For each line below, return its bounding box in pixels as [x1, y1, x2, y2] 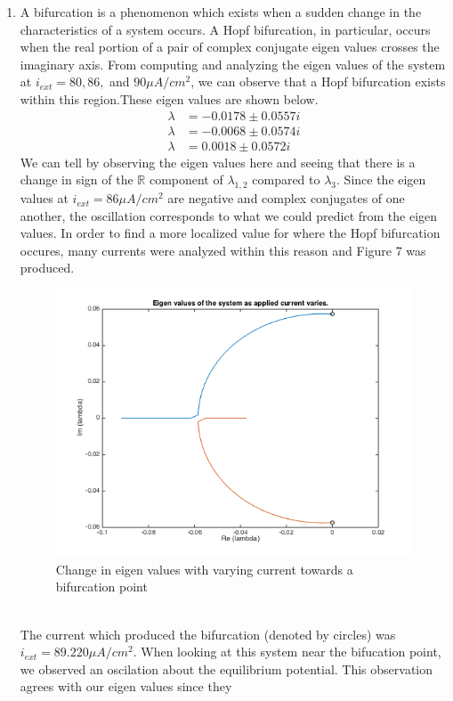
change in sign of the [20, 170, 133, 189]
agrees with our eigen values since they [20, 677, 232, 696]
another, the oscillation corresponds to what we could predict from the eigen [20, 206, 438, 224]
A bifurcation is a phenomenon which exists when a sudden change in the [20, 3, 422, 20]
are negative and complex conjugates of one [167, 189, 405, 208]
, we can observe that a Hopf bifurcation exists [190, 72, 446, 91]
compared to [252, 170, 320, 189]
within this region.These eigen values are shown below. [20, 89, 319, 108]
